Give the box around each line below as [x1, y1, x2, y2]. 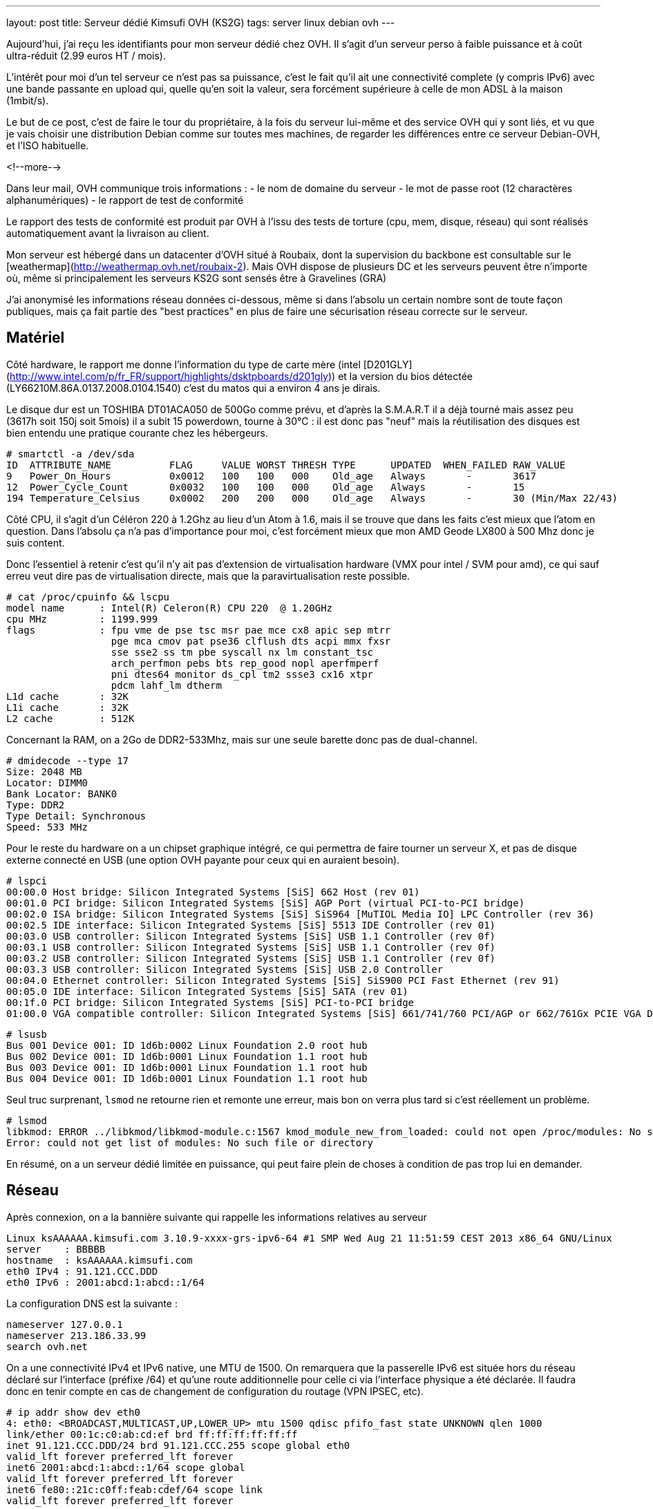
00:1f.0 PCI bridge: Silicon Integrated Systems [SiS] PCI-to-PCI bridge [6, 996, 415, 1008]
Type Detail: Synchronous [6, 810, 146, 822]
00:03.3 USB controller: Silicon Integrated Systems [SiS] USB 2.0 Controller [6, 963, 444, 975]
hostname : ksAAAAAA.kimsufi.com [6, 1254, 193, 1266]
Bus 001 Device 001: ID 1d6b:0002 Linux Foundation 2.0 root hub [6, 1039, 368, 1051]
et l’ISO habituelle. [6, 140, 89, 151]
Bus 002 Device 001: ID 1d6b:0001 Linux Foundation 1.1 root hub [6, 1050, 368, 1062]
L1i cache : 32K [6, 701, 129, 713]
